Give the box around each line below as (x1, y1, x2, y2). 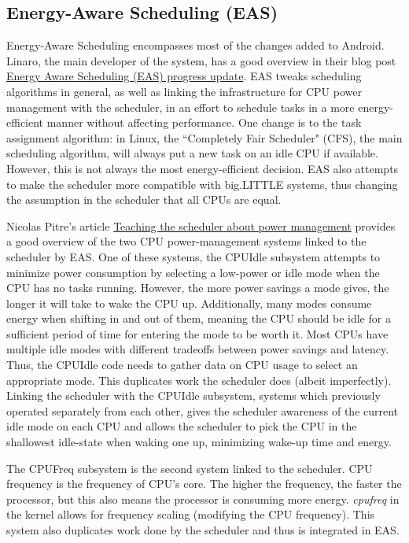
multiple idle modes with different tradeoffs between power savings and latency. (6, 341, 389, 357)
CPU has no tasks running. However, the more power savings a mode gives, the (6, 279, 389, 296)
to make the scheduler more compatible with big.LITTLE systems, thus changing (6, 175, 398, 192)
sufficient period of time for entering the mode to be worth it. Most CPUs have (6, 325, 389, 342)
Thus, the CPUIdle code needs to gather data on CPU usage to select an (6, 356, 358, 373)
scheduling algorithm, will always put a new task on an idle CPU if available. (6, 145, 378, 161)
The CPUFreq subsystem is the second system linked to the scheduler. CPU (6, 460, 373, 476)
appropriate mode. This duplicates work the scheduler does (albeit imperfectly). (6, 371, 392, 388)
